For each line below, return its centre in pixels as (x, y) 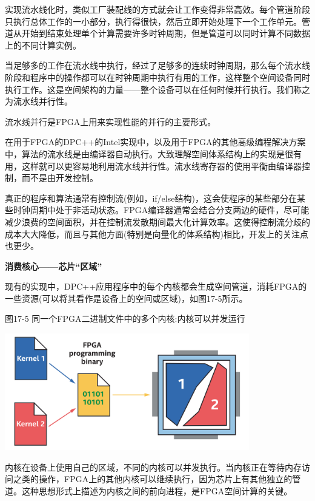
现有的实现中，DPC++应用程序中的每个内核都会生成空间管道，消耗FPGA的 (156, 286)
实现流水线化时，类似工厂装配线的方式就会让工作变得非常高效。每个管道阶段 (157, 9)
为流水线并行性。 (39, 101)
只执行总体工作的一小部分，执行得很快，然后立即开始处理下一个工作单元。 (153, 21)
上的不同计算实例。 (43, 45)
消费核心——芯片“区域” (54, 266)
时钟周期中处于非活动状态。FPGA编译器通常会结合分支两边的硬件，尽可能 (161, 210)
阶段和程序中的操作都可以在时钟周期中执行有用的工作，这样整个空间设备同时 (157, 77)
